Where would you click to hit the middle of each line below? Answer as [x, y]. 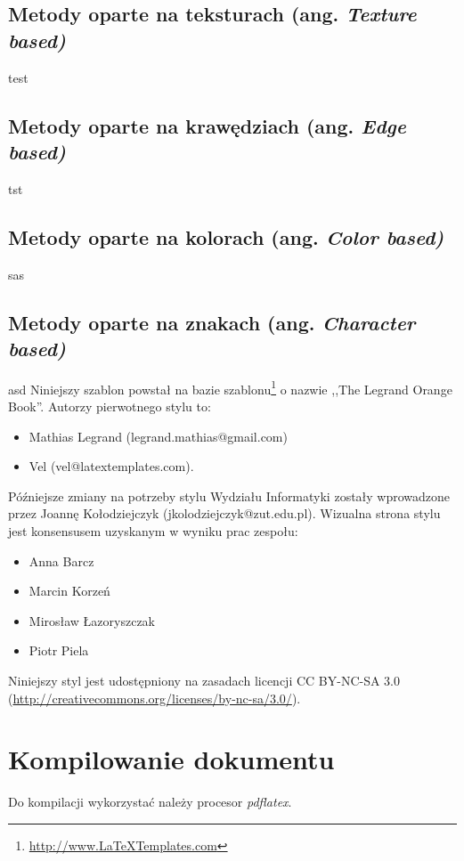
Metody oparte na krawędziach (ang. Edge [207, 125]
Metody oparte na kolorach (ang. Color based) [226, 236]
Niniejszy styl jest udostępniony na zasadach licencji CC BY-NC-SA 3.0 [204, 680]
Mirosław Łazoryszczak [92, 620]
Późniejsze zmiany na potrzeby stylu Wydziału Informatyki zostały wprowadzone [229, 495]
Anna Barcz [61, 560]
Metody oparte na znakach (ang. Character [212, 322]
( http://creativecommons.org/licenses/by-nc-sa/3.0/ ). [155, 698]
